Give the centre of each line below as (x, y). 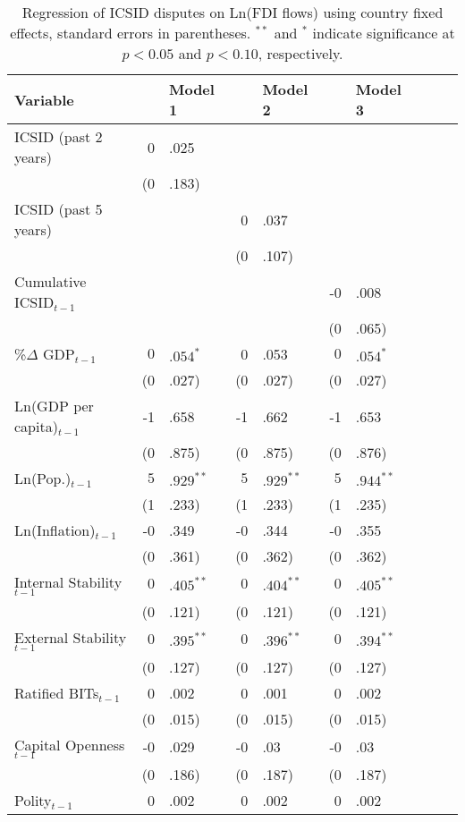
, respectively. (300, 53)
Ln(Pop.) (43, 478)
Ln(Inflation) (55, 530)
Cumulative (51, 281)
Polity (33, 800)
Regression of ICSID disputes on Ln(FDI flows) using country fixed (232, 12)
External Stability (71, 637)
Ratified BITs (57, 692)
